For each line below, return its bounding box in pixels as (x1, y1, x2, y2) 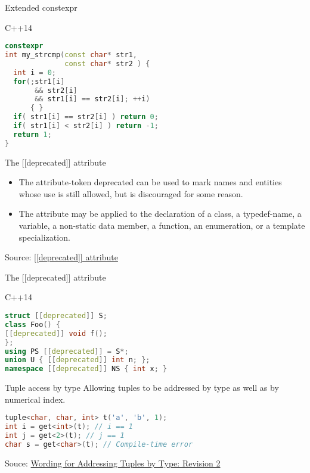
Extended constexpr (5, 1, 77, 13)
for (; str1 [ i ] (13, 77, 65, 86)
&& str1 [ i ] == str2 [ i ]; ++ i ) (35, 95, 150, 104)
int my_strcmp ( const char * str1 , (5, 51, 137, 60)
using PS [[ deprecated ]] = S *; (5, 347, 129, 356)
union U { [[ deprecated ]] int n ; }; (5, 356, 150, 365)
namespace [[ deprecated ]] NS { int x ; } (5, 365, 168, 374)
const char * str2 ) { (64, 59, 150, 68)
